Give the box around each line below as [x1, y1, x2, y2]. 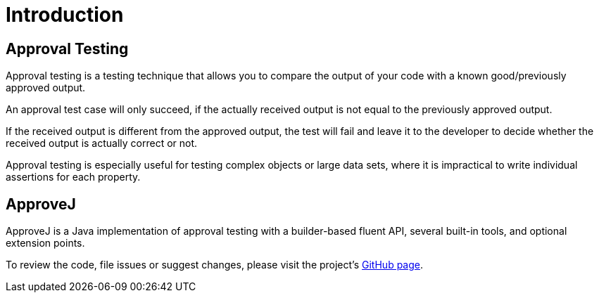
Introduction [6, 3, 124, 27]
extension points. [6, 237, 85, 250]
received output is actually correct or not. [6, 137, 198, 150]
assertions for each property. [6, 171, 141, 183]
